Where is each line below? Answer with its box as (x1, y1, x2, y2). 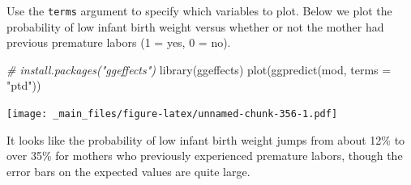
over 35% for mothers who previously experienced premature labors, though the (6, 147, 403, 164)
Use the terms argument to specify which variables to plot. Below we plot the (6, 2, 392, 19)
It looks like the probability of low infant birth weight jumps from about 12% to (6, 131, 405, 148)
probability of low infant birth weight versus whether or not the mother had (6, 18, 384, 35)
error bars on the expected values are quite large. (6, 162, 250, 179)
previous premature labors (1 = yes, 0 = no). (6, 34, 231, 51)
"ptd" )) (6, 77, 41, 94)
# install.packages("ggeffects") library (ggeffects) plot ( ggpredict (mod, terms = (6, 61, 392, 78)
